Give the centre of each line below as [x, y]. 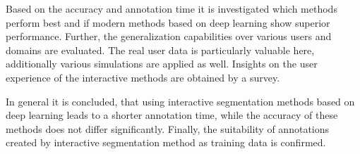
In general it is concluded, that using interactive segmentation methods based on [180, 101]
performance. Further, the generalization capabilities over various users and [169, 36]
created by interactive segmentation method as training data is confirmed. [166, 142]
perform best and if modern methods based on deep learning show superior [168, 22]
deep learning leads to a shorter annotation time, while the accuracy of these [172, 115]
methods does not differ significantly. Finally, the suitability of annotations [168, 128]
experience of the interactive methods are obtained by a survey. [143, 77]
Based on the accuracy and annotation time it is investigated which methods [172, 8]
